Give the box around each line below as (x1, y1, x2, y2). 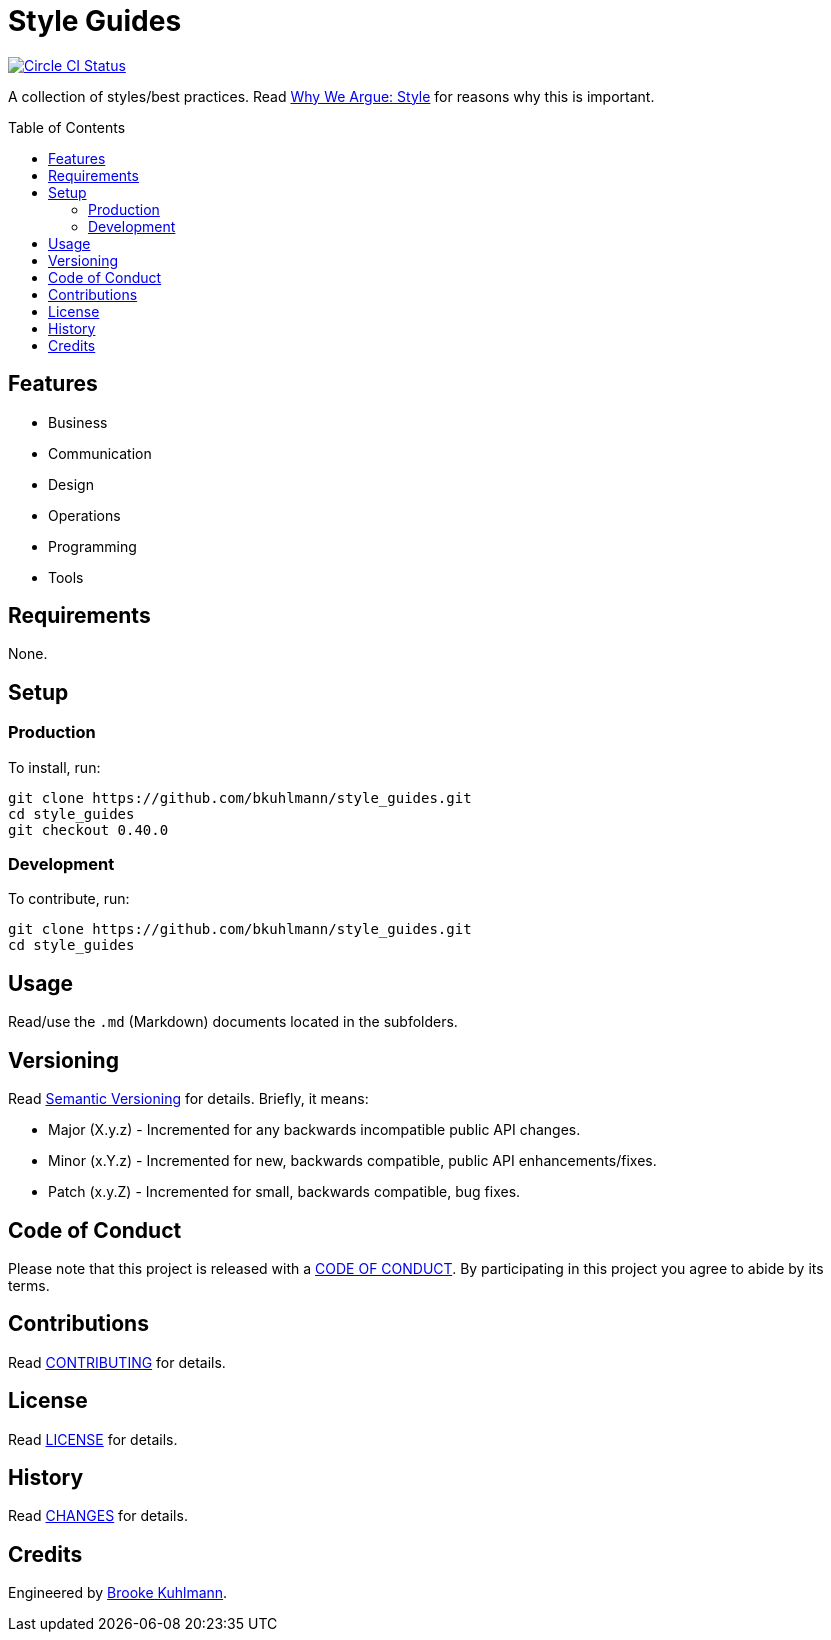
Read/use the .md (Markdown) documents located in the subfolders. (8, 1013, 458, 1031)
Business (48, 413, 108, 431)
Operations (48, 506, 121, 524)
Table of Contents (8, 118, 126, 136)
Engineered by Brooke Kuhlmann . (8, 1584, 228, 1602)
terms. (8, 1276, 50, 1294)
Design (48, 475, 94, 493)
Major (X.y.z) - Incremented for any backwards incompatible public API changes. (48, 1121, 581, 1139)
